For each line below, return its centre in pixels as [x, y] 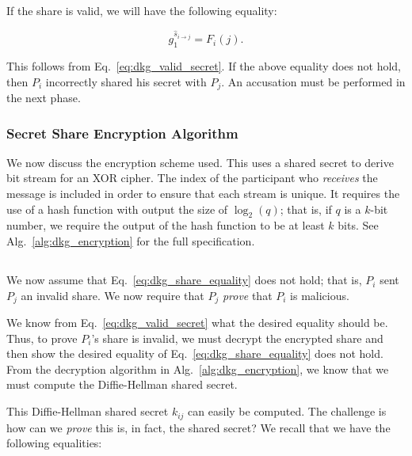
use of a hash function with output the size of [117, 209]
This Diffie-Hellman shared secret [88, 411]
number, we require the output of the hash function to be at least [166, 225]
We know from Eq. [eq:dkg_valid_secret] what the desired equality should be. [197, 323]
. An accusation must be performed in [313, 81]
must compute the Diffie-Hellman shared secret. [122, 384]
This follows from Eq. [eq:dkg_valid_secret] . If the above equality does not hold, [204, 66]
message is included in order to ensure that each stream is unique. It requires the [203, 194]
